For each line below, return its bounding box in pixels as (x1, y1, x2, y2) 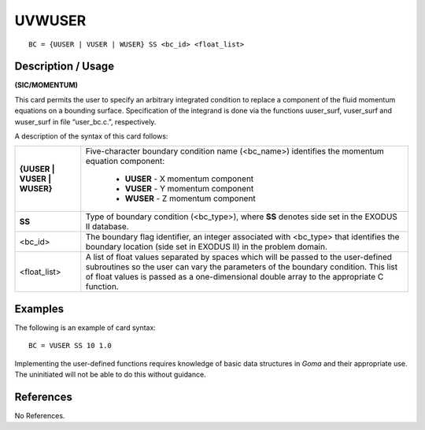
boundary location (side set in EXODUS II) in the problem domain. (85, 241, 328, 252)
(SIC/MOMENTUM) (14, 80, 79, 90)
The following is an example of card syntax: (14, 323, 157, 332)
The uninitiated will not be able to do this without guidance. (14, 370, 206, 380)
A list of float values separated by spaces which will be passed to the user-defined (85, 252, 393, 263)
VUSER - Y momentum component (124, 183, 254, 195)
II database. (85, 221, 129, 232)
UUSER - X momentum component (124, 173, 254, 184)
